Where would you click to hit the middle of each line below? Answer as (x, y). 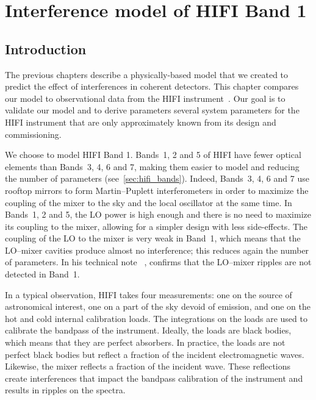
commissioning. (33, 134)
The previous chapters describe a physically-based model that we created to (147, 74)
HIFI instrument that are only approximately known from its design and (141, 122)
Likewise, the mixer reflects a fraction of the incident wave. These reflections (148, 366)
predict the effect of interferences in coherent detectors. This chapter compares (152, 86)
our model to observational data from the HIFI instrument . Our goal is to (145, 98)
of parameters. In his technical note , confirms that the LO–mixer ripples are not (158, 262)
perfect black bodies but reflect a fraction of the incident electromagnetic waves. (155, 354)
